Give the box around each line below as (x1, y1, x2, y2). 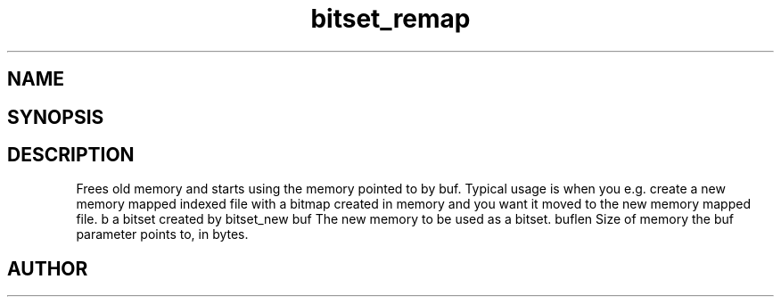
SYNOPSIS (7, 105, 104, 128)
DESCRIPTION (7, 144, 135, 167)
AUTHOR (7, 257, 88, 280)
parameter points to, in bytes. (76, 226, 249, 242)
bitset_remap (310, 4, 471, 34)
